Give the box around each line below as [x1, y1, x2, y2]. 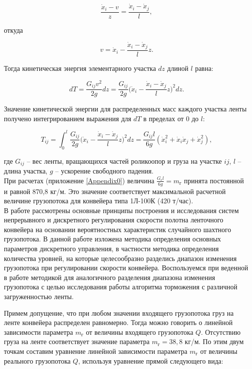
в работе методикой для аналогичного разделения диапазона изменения [4, 272, 215, 282]
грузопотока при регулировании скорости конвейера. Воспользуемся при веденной [4, 262, 248, 273]
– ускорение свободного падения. [55, 166, 154, 176]
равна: [195, 63, 213, 73]
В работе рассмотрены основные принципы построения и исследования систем [4, 205, 239, 215]
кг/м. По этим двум [185, 336, 244, 347]
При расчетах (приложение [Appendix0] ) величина [4, 175, 155, 185]
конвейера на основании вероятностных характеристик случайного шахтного [4, 224, 231, 234]
